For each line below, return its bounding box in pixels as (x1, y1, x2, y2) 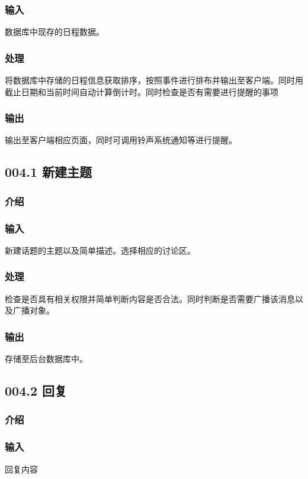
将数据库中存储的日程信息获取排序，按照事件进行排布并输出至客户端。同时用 (5, 74, 303, 86)
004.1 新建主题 (5, 163, 92, 181)
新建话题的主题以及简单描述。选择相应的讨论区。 (5, 244, 195, 256)
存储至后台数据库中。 (5, 352, 88, 365)
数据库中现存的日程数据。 (5, 25, 104, 38)
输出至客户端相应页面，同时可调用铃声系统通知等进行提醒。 (5, 134, 237, 146)
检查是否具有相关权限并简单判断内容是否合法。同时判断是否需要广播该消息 (5, 292, 295, 305)
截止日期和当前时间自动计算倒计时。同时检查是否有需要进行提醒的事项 (5, 85, 278, 98)
